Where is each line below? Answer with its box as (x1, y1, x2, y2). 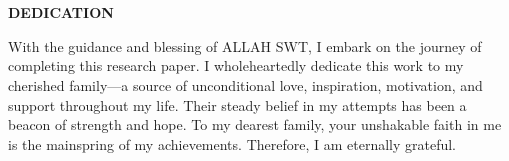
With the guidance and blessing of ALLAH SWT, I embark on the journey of (8, 35, 482, 56)
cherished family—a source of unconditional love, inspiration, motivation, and (8, 74, 483, 95)
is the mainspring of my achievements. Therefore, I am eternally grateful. (8, 133, 457, 154)
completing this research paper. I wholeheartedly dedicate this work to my (8, 55, 464, 76)
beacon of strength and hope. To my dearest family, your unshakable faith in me (8, 114, 502, 135)
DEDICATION (8, 2, 114, 23)
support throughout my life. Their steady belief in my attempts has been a (8, 94, 467, 115)
